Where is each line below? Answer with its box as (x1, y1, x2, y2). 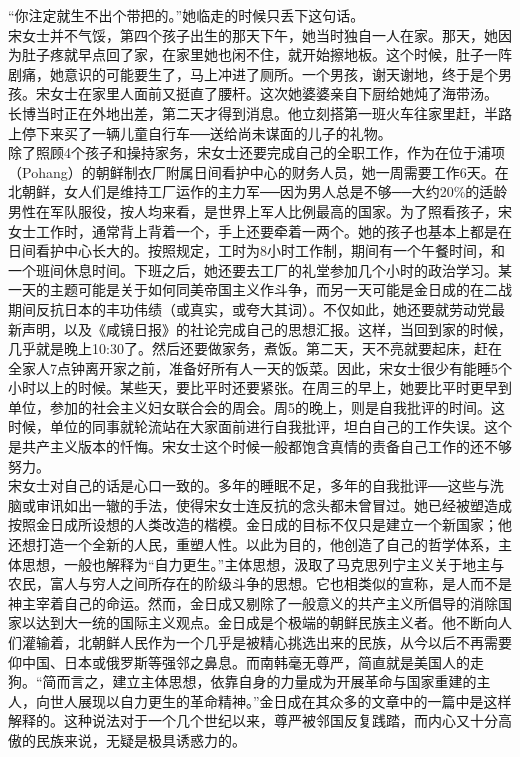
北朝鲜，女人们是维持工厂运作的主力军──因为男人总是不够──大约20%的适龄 (8, 181, 508, 202)
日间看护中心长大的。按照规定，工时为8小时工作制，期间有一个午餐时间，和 (8, 240, 505, 261)
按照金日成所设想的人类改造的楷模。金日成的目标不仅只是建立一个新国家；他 (8, 514, 512, 535)
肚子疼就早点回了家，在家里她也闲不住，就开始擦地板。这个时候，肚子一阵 (21, 44, 512, 65)
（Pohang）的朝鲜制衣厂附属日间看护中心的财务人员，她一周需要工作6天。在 (8, 161, 509, 182)
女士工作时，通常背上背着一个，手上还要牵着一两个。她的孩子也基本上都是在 (8, 220, 512, 241)
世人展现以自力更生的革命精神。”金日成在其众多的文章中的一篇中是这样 (49, 690, 512, 711)
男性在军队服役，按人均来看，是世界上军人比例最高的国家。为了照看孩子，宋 (8, 200, 512, 221)
